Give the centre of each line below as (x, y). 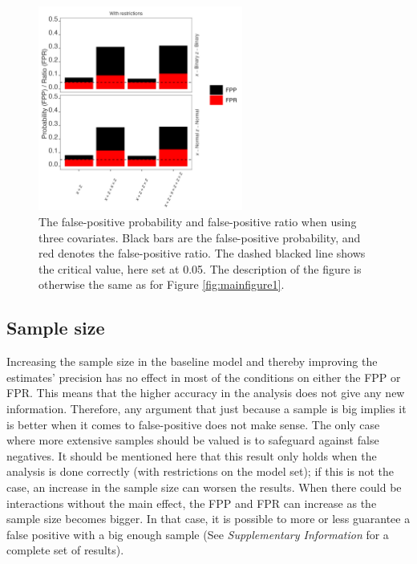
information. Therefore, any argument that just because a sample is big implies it (206, 408)
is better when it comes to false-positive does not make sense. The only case (193, 424)
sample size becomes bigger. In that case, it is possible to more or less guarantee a (208, 519)
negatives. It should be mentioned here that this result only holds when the (192, 455)
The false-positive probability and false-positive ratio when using (198, 221)
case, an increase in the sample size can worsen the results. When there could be (204, 487)
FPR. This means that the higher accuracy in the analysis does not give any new (206, 393)
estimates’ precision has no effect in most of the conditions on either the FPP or (204, 377)
